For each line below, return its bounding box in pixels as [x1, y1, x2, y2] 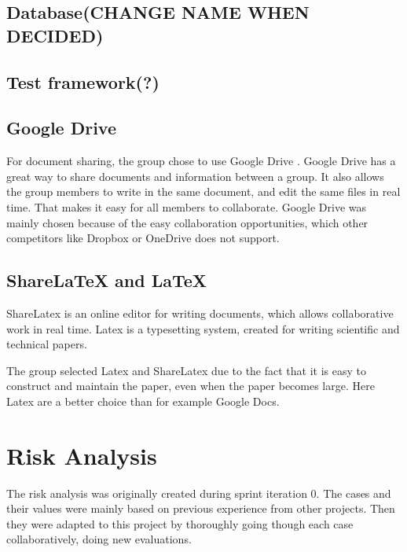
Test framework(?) [6, 69, 159, 94]
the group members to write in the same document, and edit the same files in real [6, 183, 401, 200]
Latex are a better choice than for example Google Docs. [6, 392, 280, 409]
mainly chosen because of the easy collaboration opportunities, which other [6, 214, 368, 230]
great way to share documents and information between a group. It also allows [6, 167, 384, 184]
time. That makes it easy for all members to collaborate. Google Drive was [6, 198, 367, 215]
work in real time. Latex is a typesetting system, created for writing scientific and [6, 320, 400, 337]
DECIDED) [6, 23, 104, 47]
